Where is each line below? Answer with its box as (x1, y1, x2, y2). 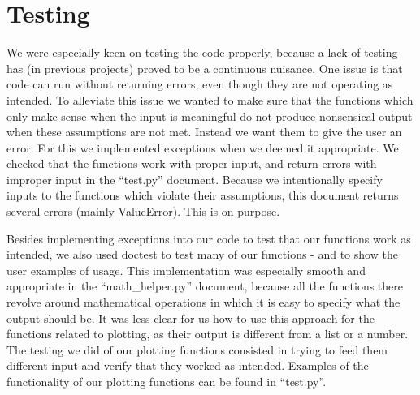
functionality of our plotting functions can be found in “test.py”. (6, 373, 327, 389)
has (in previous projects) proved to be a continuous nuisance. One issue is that (6, 59, 403, 76)
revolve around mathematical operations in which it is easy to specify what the (6, 294, 401, 311)
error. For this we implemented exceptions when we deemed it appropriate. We (6, 139, 399, 156)
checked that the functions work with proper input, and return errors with (6, 155, 377, 172)
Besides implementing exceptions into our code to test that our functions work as (6, 230, 411, 247)
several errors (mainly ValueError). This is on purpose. (6, 203, 280, 220)
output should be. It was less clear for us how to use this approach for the (6, 309, 375, 326)
